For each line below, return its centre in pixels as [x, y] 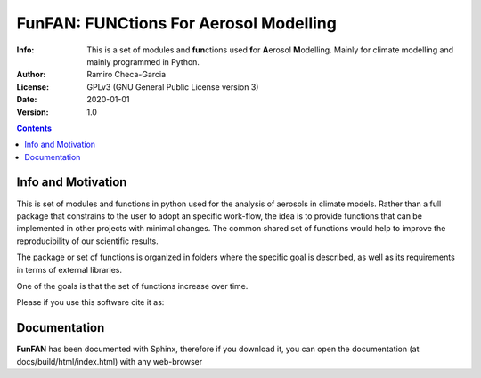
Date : [27, 100]
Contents [34, 128]
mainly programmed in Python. [143, 61]
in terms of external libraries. [69, 269]
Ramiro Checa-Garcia [126, 75]
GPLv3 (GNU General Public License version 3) [173, 87]
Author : [31, 75]
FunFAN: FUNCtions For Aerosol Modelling [177, 23]
